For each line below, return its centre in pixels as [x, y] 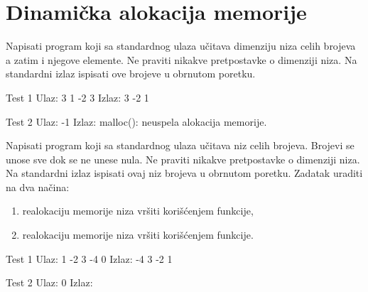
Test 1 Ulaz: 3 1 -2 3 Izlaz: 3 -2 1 [77, 97]
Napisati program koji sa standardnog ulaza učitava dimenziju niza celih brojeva [181, 46]
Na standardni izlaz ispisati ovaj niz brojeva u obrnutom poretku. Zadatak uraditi [184, 173]
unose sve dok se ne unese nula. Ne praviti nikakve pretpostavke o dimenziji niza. [183, 159]
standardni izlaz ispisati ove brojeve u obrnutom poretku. [131, 74]
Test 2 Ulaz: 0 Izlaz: [49, 282]
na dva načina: [38, 186]
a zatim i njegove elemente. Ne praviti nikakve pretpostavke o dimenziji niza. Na [182, 59]
